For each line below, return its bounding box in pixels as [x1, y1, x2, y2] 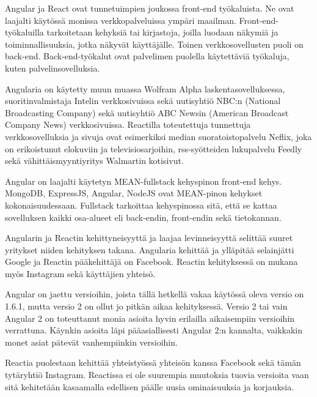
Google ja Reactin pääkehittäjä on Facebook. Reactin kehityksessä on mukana [5, 255, 298, 268]
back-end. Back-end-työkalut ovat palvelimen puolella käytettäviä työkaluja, [5, 50, 290, 62]
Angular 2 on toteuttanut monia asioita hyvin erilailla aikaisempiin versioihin [5, 311, 295, 324]
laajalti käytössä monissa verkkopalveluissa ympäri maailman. [5, 13, 236, 26]
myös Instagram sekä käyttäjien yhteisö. [5, 267, 156, 280]
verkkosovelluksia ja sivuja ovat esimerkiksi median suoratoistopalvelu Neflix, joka [5, 130, 312, 143]
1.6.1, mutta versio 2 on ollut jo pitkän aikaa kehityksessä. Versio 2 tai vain [5, 300, 288, 313]
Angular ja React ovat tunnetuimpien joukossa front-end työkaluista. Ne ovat [5, 2, 294, 14]
